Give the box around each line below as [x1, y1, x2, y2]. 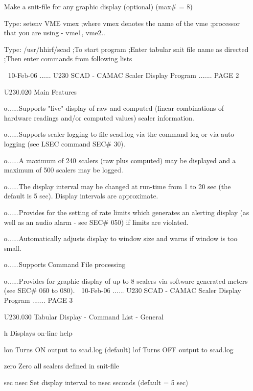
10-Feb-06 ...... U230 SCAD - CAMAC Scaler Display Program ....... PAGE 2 [8, 70, 239, 80]
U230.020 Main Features [4, 86, 77, 97]
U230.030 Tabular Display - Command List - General [4, 311, 164, 321]
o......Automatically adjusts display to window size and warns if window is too [4, 233, 237, 244]
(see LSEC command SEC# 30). [27, 138, 125, 148]
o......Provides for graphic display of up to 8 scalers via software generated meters [4, 275, 248, 286]
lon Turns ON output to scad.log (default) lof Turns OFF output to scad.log [4, 344, 233, 354]
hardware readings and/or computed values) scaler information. [4, 112, 194, 122]
